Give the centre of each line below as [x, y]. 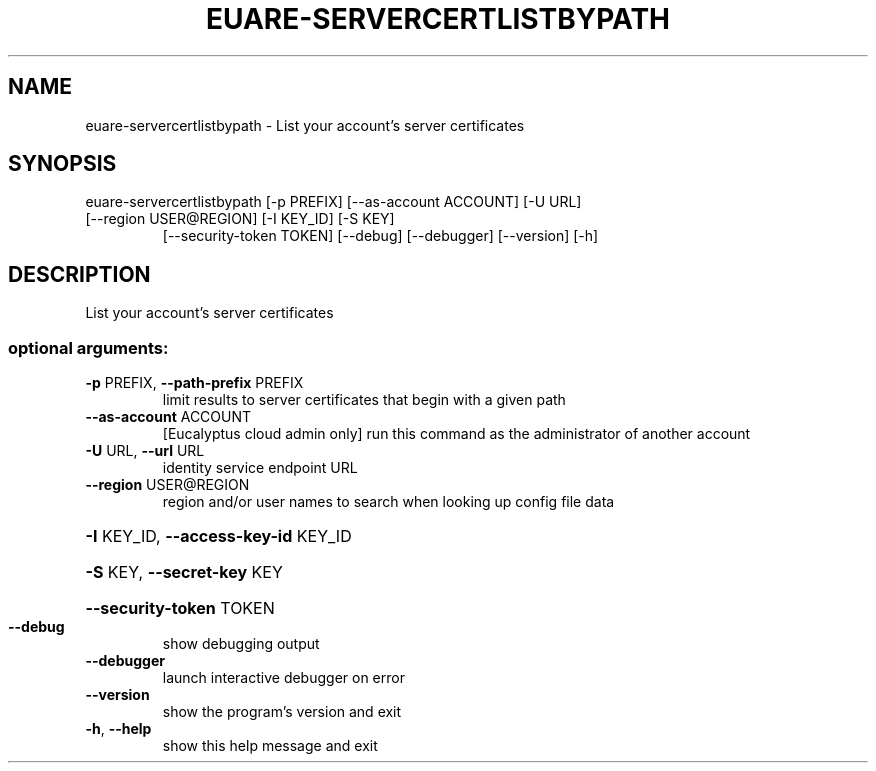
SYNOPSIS [62, 164]
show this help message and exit [270, 746]
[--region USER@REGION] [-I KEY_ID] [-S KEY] [240, 219]
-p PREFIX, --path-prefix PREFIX [194, 383]
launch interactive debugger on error [283, 678]
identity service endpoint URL [260, 468]
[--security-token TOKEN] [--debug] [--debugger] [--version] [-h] [380, 236]
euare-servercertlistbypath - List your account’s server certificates [305, 125]
